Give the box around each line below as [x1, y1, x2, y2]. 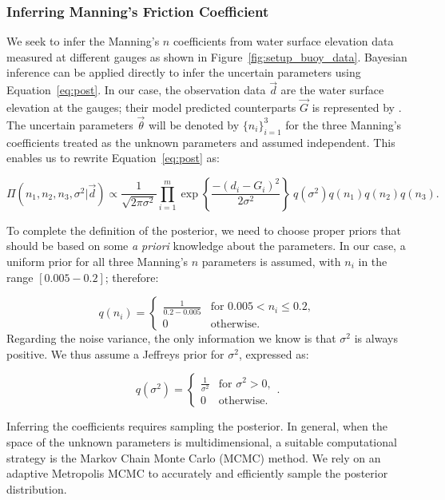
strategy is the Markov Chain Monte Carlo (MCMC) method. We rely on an [6, 449, 381, 466]
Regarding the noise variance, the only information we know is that [6, 330, 336, 347]
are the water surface [280, 81, 384, 98]
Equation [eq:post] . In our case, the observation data [6, 81, 266, 98]
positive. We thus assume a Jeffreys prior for [6, 345, 224, 362]
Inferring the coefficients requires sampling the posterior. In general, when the [6, 418, 387, 435]
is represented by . [312, 99, 402, 116]
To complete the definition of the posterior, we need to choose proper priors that [6, 221, 401, 238]
